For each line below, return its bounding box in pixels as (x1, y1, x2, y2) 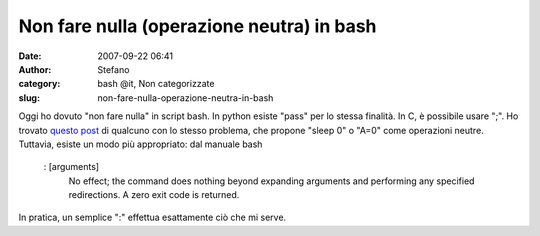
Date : (18, 50, 42, 62)
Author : (18, 63, 52, 75)
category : (18, 78, 61, 90)
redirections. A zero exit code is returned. (68, 189, 240, 201)
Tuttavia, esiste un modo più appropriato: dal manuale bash (18, 138, 263, 150)
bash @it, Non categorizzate (97, 78, 215, 90)
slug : (18, 91, 40, 104)
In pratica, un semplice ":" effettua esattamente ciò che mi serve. (18, 211, 287, 224)
